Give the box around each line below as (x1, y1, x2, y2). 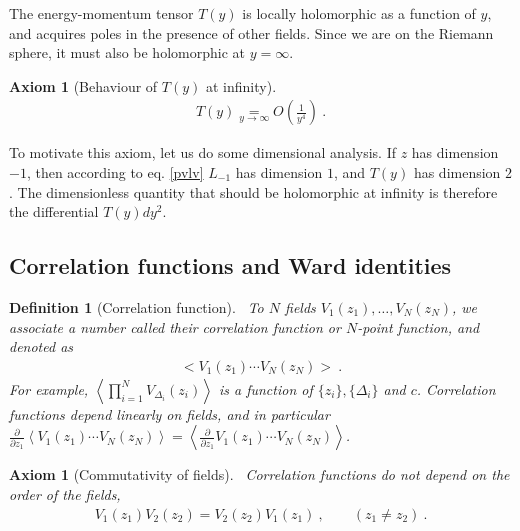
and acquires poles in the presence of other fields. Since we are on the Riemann (9, 22, 494, 43)
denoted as (9, 336, 74, 357)
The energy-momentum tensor (9, 3, 194, 23)
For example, (9, 378, 89, 399)
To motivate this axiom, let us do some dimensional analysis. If (9, 142, 396, 163)
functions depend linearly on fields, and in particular (9, 403, 330, 424)
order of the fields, (9, 483, 121, 504)
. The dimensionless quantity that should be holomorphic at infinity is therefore (9, 181, 498, 202)
